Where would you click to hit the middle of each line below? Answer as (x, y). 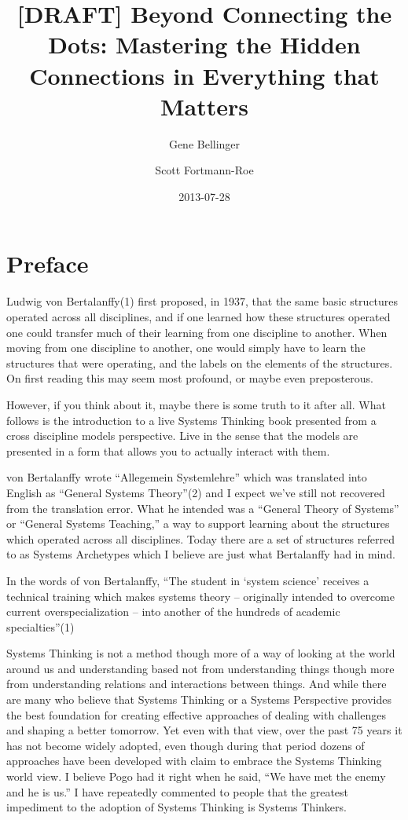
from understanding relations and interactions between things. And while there (197, 684)
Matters (204, 106)
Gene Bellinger (204, 143)
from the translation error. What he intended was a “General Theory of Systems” (203, 508)
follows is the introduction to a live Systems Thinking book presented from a (191, 420)
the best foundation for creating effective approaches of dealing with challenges (196, 714)
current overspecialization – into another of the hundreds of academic (173, 611)
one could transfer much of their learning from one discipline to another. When (197, 332)
